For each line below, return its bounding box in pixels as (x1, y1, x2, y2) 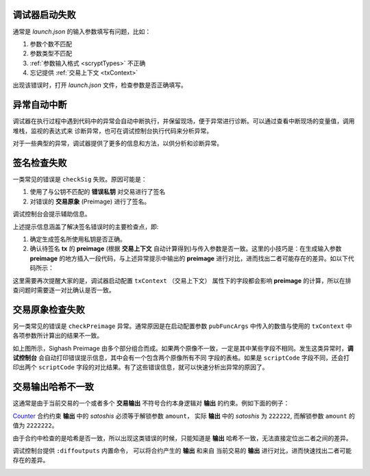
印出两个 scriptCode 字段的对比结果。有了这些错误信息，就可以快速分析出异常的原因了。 (12, 363, 269, 371)
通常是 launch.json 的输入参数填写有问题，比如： (12, 27, 151, 36)
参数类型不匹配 (29, 49, 72, 58)
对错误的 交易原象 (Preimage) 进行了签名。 (29, 197, 151, 205)
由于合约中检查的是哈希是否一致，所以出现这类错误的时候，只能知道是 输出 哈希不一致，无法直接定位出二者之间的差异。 (12, 434, 352, 442)
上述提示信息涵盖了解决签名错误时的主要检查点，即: (12, 223, 159, 231)
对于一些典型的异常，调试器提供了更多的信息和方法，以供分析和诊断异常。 (12, 139, 223, 147)
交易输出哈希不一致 (12, 381, 94, 393)
